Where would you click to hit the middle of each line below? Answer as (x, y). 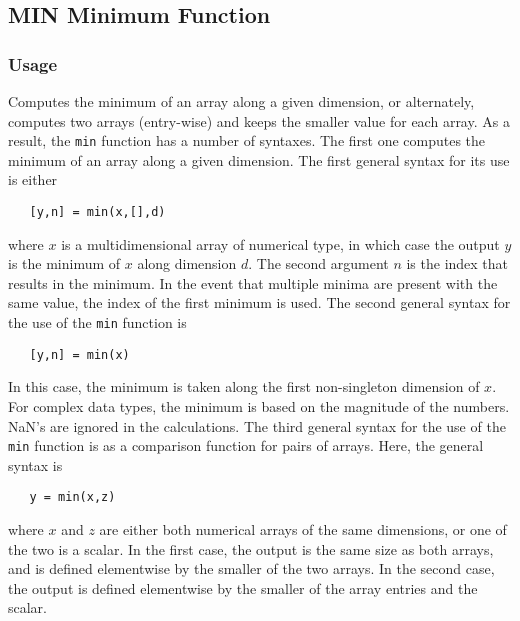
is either (33, 179)
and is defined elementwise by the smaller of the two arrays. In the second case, (251, 568)
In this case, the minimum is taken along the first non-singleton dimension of (244, 386)
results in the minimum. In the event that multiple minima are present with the (253, 282)
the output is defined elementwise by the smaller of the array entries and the (243, 587)
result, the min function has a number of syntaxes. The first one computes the (247, 140)
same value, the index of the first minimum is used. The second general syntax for (259, 302)
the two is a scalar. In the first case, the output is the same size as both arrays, (251, 548)
